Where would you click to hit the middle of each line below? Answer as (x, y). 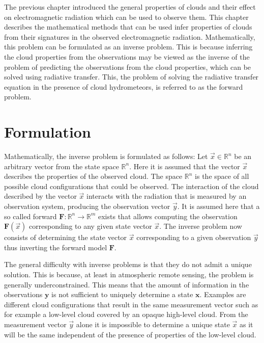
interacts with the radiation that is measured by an (166, 196)
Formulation (48, 132)
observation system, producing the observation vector (87, 206)
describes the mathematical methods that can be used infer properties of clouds (128, 27)
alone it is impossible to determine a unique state (153, 324)
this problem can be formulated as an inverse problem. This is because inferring (128, 47)
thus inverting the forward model (56, 247)
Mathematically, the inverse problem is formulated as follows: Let (106, 156)
